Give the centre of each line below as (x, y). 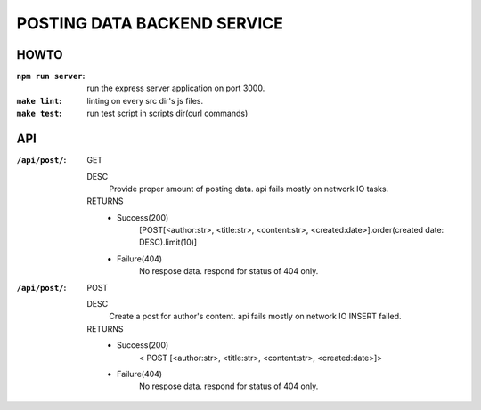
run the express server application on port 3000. (176, 88)
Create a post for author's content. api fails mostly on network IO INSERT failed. (255, 317)
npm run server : (51, 76)
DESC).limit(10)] (168, 242)
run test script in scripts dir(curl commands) (167, 113)
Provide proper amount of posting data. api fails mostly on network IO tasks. (249, 189)
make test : (39, 113)
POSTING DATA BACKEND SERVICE (150, 23)
